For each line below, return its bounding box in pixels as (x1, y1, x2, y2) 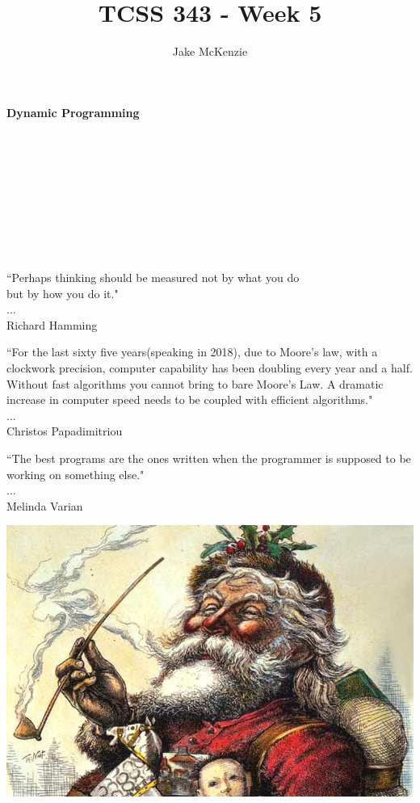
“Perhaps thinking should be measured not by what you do (6, 269, 300, 286)
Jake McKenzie (172, 43, 248, 60)
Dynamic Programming (6, 103, 140, 120)
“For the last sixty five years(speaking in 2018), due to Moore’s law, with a (6, 343, 378, 360)
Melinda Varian (6, 497, 83, 514)
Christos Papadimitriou (6, 423, 123, 439)
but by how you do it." (6, 284, 119, 301)
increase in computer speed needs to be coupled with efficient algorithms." (6, 391, 373, 408)
